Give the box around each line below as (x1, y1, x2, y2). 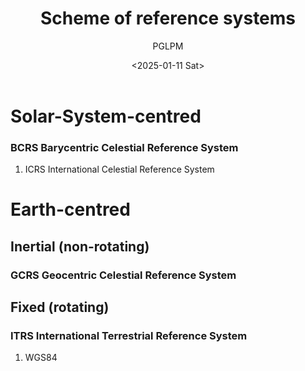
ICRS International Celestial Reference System (24, 163, 215, 176)
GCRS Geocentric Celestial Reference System (10, 268, 237, 282)
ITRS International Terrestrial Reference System (10, 329, 248, 343)
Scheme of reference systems (39, 7, 297, 30)
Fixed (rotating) (10, 299, 110, 316)
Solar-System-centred (10, 105, 202, 127)
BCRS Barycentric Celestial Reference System (10, 140, 239, 154)
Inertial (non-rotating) (10, 238, 150, 255)
